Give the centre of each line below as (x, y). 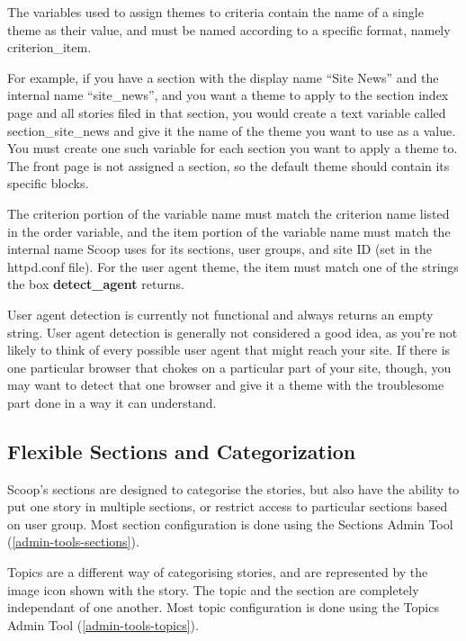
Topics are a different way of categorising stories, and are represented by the (218, 572)
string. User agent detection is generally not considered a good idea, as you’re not (233, 332)
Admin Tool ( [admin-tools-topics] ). (103, 624)
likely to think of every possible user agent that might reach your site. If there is (229, 350)
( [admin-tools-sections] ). (73, 542)
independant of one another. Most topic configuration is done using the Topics (223, 607)
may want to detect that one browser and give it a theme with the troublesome (226, 385)
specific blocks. (48, 183)
